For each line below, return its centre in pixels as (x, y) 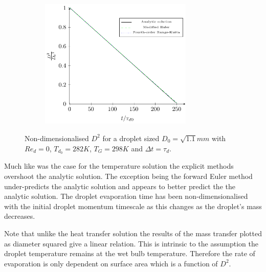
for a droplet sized (131, 138)
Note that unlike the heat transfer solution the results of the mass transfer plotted (133, 233)
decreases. (20, 216)
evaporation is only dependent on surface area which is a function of (111, 263)
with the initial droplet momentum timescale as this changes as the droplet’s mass (133, 206)
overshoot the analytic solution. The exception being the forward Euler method (128, 176)
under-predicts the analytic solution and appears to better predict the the (120, 186)
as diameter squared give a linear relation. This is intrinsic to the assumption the (131, 243)
